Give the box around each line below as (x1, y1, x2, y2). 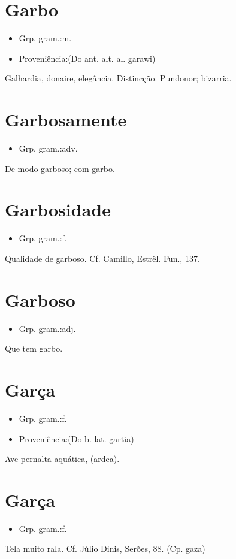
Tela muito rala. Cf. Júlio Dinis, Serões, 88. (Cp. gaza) (5, 542, 205, 555)
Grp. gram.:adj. (19, 322, 76, 334)
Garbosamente (5, 107, 127, 132)
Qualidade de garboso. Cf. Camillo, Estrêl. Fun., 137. (5, 252, 200, 264)
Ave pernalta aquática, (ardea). (5, 452, 120, 465)
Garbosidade (5, 197, 111, 222)
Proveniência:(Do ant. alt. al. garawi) (19, 52, 156, 64)
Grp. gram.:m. (19, 32, 72, 44)
